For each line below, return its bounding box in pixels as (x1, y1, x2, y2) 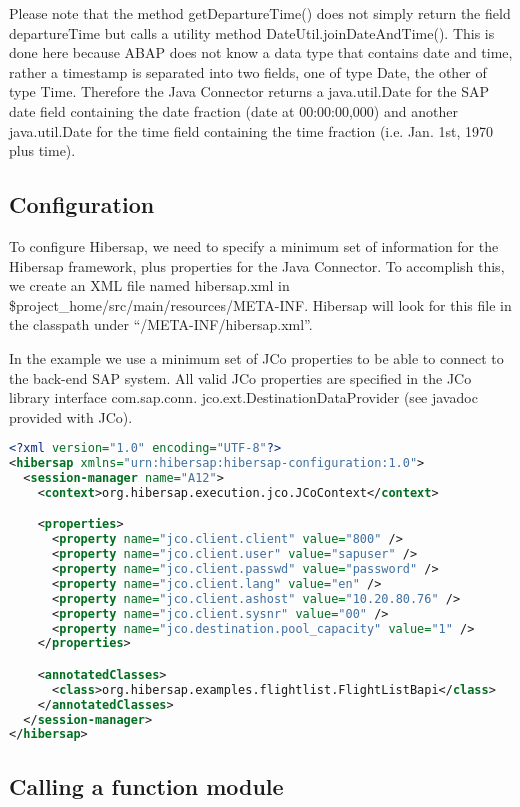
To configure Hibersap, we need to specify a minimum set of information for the (9, 235, 499, 256)
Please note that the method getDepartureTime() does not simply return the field (9, 3, 511, 23)
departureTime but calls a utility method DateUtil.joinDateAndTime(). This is (9, 22, 495, 43)
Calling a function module (9, 770, 284, 801)
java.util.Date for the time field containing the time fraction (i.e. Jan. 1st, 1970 (9, 120, 493, 141)
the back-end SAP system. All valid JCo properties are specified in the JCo (9, 367, 472, 388)
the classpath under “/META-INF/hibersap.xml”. (9, 314, 313, 335)
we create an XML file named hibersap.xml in (9, 275, 290, 296)
